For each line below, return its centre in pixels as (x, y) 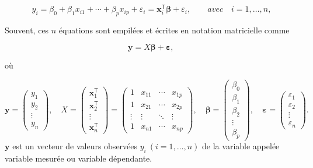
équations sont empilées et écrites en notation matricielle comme (174, 30)
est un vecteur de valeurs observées (75, 146)
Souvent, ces (27, 30)
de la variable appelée (241, 146)
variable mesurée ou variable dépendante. (79, 158)
